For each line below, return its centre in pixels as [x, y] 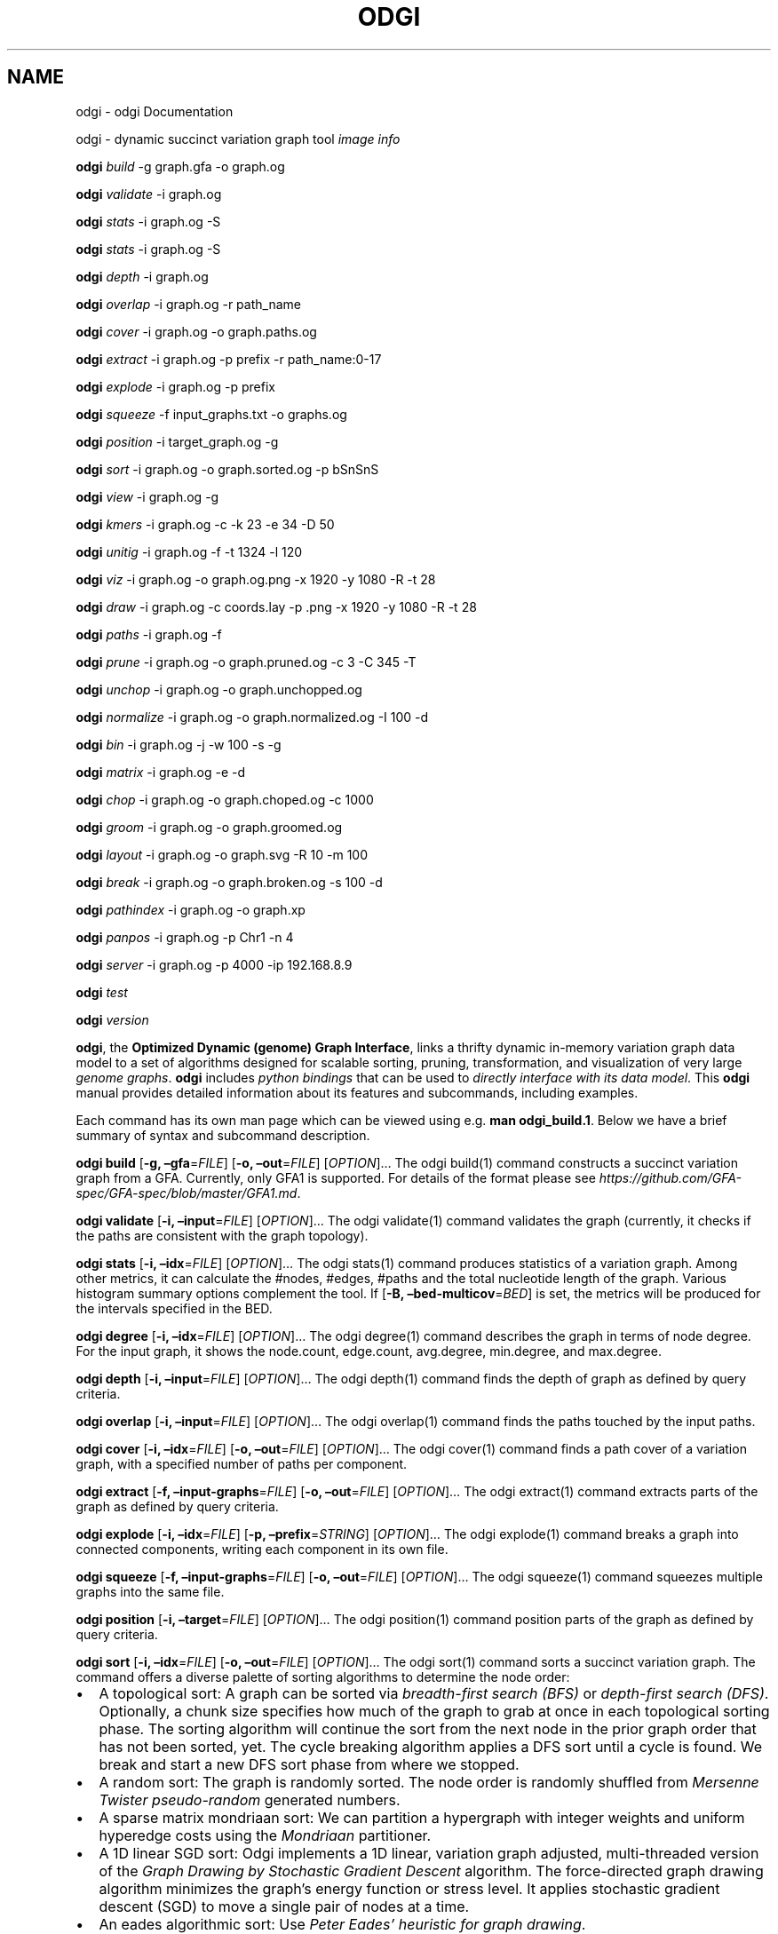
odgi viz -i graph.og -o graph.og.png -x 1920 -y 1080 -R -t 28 [256, 579]
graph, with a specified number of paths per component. [242, 1463]
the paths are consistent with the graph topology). [222, 1235]
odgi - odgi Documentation [155, 111]
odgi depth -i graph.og [142, 276]
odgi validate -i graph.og [149, 194]
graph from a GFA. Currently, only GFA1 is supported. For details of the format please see [336, 1177]
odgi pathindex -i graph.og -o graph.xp [191, 909]
